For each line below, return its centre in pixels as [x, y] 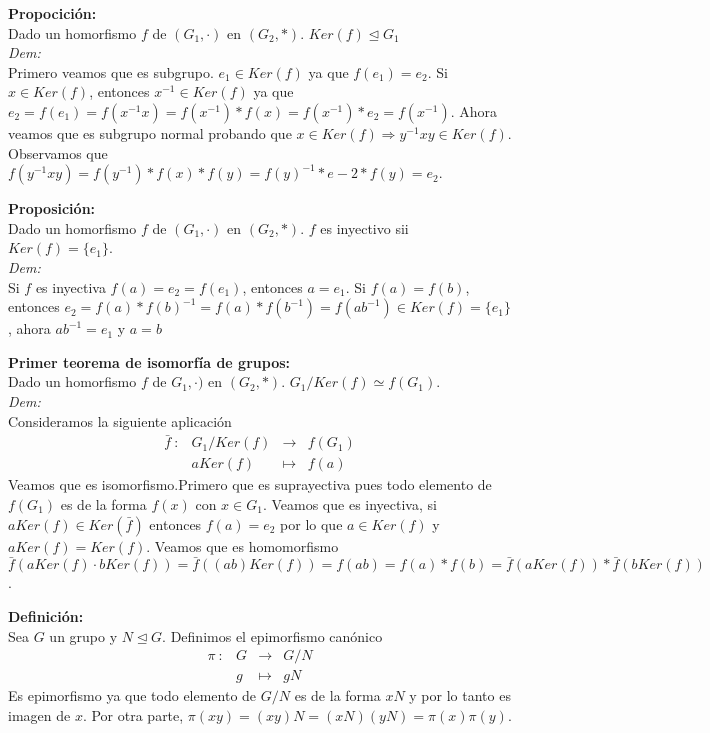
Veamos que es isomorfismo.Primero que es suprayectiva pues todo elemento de [250, 484]
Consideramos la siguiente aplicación [120, 420]
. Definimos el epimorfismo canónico [272, 635]
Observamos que [58, 152]
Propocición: [52, 13]
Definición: [46, 615]
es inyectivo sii [364, 227]
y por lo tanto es [460, 695]
